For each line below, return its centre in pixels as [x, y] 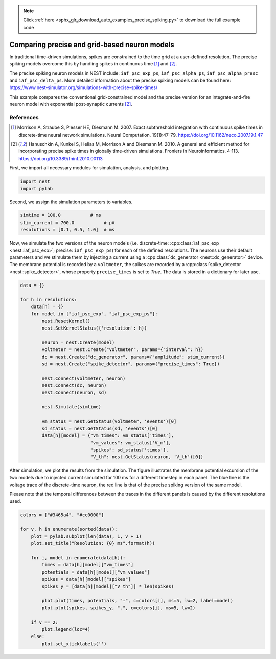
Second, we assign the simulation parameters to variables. [71, 202]
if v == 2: [44, 622]
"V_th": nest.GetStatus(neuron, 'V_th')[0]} [147, 457]
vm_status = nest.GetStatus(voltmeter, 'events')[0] [109, 421]
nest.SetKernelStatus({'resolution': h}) [94, 328]
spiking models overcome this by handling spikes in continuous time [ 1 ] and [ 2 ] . [93, 64]
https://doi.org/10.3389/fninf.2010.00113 [61, 158]
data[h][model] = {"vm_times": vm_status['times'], [108, 435]
